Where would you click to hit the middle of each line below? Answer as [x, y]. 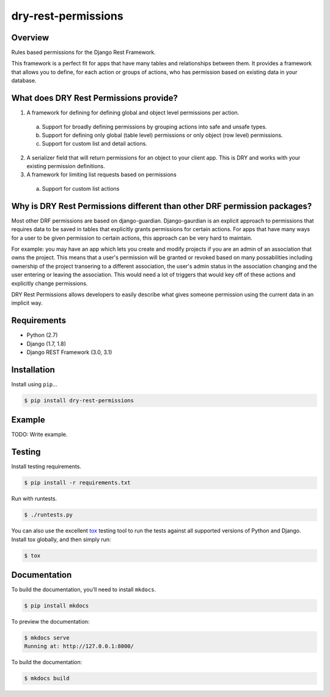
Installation [33, 370]
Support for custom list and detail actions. [95, 144]
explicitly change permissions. [50, 283]
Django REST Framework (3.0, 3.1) [69, 352]
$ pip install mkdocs [57, 606]
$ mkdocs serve [47, 638]
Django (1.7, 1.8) [46, 344]
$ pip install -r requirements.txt [77, 483]
